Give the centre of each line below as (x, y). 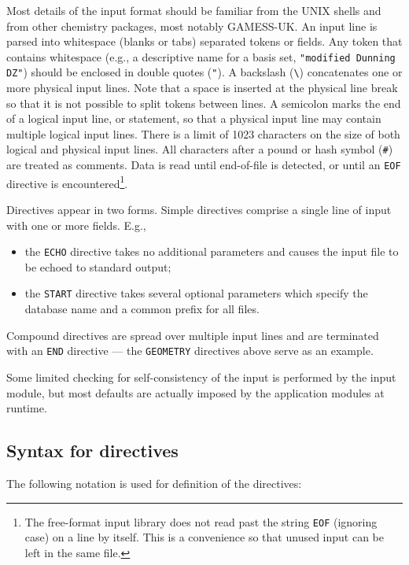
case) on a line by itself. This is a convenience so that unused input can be (204, 537)
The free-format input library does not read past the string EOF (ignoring (201, 521)
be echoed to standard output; (98, 266)
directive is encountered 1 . (67, 182)
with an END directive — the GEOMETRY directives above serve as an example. (190, 351)
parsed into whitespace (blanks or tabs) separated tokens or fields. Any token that (204, 41)
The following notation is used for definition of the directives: (154, 483)
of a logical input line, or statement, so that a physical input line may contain (194, 118)
